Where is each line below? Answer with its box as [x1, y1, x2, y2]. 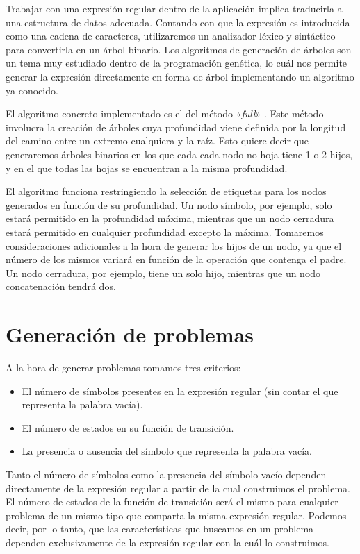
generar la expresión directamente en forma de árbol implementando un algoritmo [6, 69, 354, 83]
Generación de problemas [6, 320, 254, 349]
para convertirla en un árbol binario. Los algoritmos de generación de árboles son [6, 42, 352, 56]
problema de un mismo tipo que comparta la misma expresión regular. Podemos [6, 507, 347, 522]
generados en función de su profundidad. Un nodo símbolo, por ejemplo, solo [6, 197, 332, 212]
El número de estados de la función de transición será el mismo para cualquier [6, 494, 338, 509]
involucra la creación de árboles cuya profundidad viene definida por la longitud [6, 119, 346, 134]
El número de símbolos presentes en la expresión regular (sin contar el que [22, 383, 338, 398]
